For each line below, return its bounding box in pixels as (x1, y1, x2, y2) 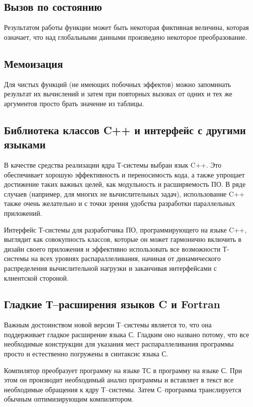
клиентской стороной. (4, 272, 69, 283)
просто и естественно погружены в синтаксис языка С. (4, 349, 169, 359)
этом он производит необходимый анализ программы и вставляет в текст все (4, 375, 234, 385)
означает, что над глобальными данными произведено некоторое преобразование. (4, 31, 247, 42)
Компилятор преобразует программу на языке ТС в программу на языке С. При (4, 365, 242, 375)
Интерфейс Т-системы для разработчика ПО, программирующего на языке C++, (4, 224, 247, 234)
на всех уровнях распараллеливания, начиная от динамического (31, 253, 221, 263)
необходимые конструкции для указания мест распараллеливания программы (4, 339, 234, 349)
